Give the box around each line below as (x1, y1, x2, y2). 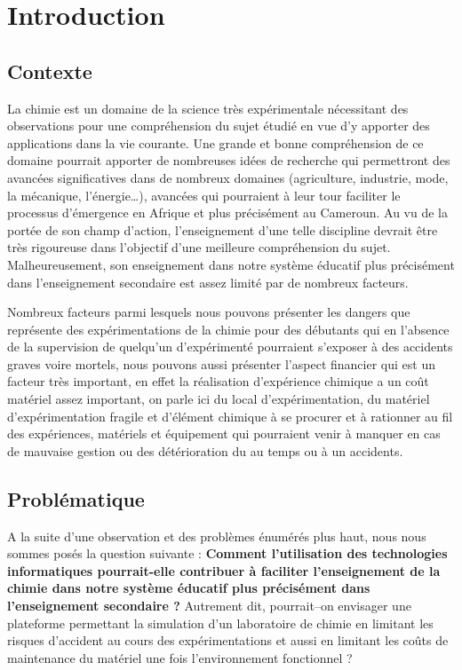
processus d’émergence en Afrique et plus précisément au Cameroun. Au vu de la (7, 203, 448, 222)
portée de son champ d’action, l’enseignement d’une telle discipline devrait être (7, 220, 438, 239)
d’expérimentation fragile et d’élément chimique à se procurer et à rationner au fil (7, 406, 453, 425)
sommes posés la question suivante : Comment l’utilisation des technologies (7, 544, 448, 563)
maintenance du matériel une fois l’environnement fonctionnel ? (7, 648, 353, 666)
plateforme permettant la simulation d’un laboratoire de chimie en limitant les (7, 613, 434, 632)
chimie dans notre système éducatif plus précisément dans (7, 579, 370, 597)
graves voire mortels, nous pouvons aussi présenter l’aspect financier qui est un (7, 354, 435, 373)
